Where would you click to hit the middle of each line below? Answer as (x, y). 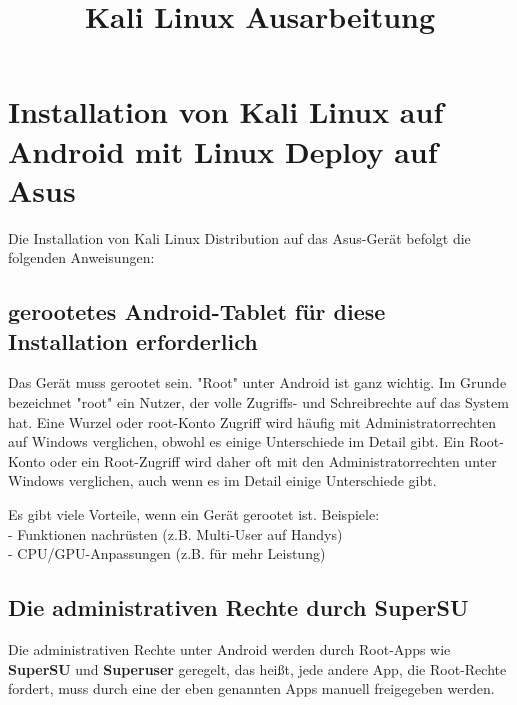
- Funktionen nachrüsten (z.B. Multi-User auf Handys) (175, 533)
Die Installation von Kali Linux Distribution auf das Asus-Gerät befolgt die (239, 237)
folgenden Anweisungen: (81, 257)
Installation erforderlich (133, 340)
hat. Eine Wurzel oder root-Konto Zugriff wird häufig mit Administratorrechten (252, 421)
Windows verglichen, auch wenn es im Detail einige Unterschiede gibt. (222, 480)
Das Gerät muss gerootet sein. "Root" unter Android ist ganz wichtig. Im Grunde (257, 382)
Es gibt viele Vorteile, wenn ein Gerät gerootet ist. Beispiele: (194, 514)
